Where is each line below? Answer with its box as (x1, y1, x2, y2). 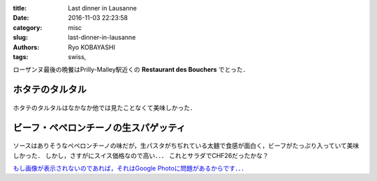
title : (13, 4, 27, 12)
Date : (13, 14, 29, 22)
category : (13, 23, 43, 31)
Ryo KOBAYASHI (68, 42, 115, 52)
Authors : (13, 42, 40, 52)
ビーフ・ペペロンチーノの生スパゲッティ (13, 122, 186, 134)
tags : (13, 52, 29, 61)
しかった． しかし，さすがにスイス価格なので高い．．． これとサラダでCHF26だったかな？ (13, 151, 269, 159)
